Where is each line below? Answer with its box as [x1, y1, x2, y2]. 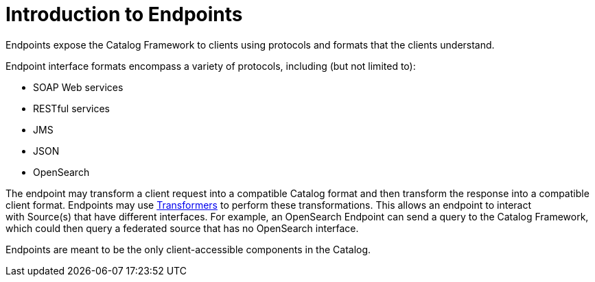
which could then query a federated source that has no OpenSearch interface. [5, 222, 359, 234]
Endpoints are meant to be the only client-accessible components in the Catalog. [5, 243, 371, 255]
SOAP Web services [33, 81, 124, 93]
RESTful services [33, 102, 110, 114]
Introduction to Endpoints [5, 3, 243, 26]
